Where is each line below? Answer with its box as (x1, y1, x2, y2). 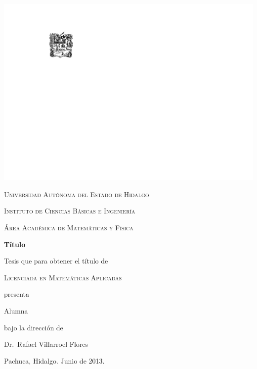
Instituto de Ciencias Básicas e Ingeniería (4, 206, 135, 216)
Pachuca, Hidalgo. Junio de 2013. (4, 355, 105, 366)
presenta (4, 289, 30, 299)
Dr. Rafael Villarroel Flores (4, 339, 88, 349)
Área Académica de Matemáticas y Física (4, 222, 133, 232)
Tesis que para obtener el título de (4, 256, 108, 266)
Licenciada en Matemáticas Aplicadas (4, 272, 122, 282)
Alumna (4, 305, 28, 316)
